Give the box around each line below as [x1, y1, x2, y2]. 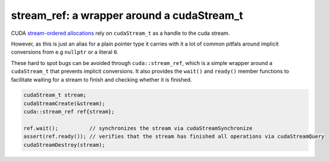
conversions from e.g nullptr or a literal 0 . [11, 48, 119, 56]
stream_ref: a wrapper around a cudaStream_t [11, 9, 243, 22]
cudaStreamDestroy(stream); [23, 141, 105, 148]
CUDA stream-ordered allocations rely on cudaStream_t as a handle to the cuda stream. [11, 30, 230, 37]
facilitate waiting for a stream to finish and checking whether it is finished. [11, 76, 193, 83]
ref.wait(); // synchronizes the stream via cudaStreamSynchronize [23, 125, 253, 132]
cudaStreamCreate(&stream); [23, 100, 105, 106]
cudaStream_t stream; [23, 92, 87, 99]
